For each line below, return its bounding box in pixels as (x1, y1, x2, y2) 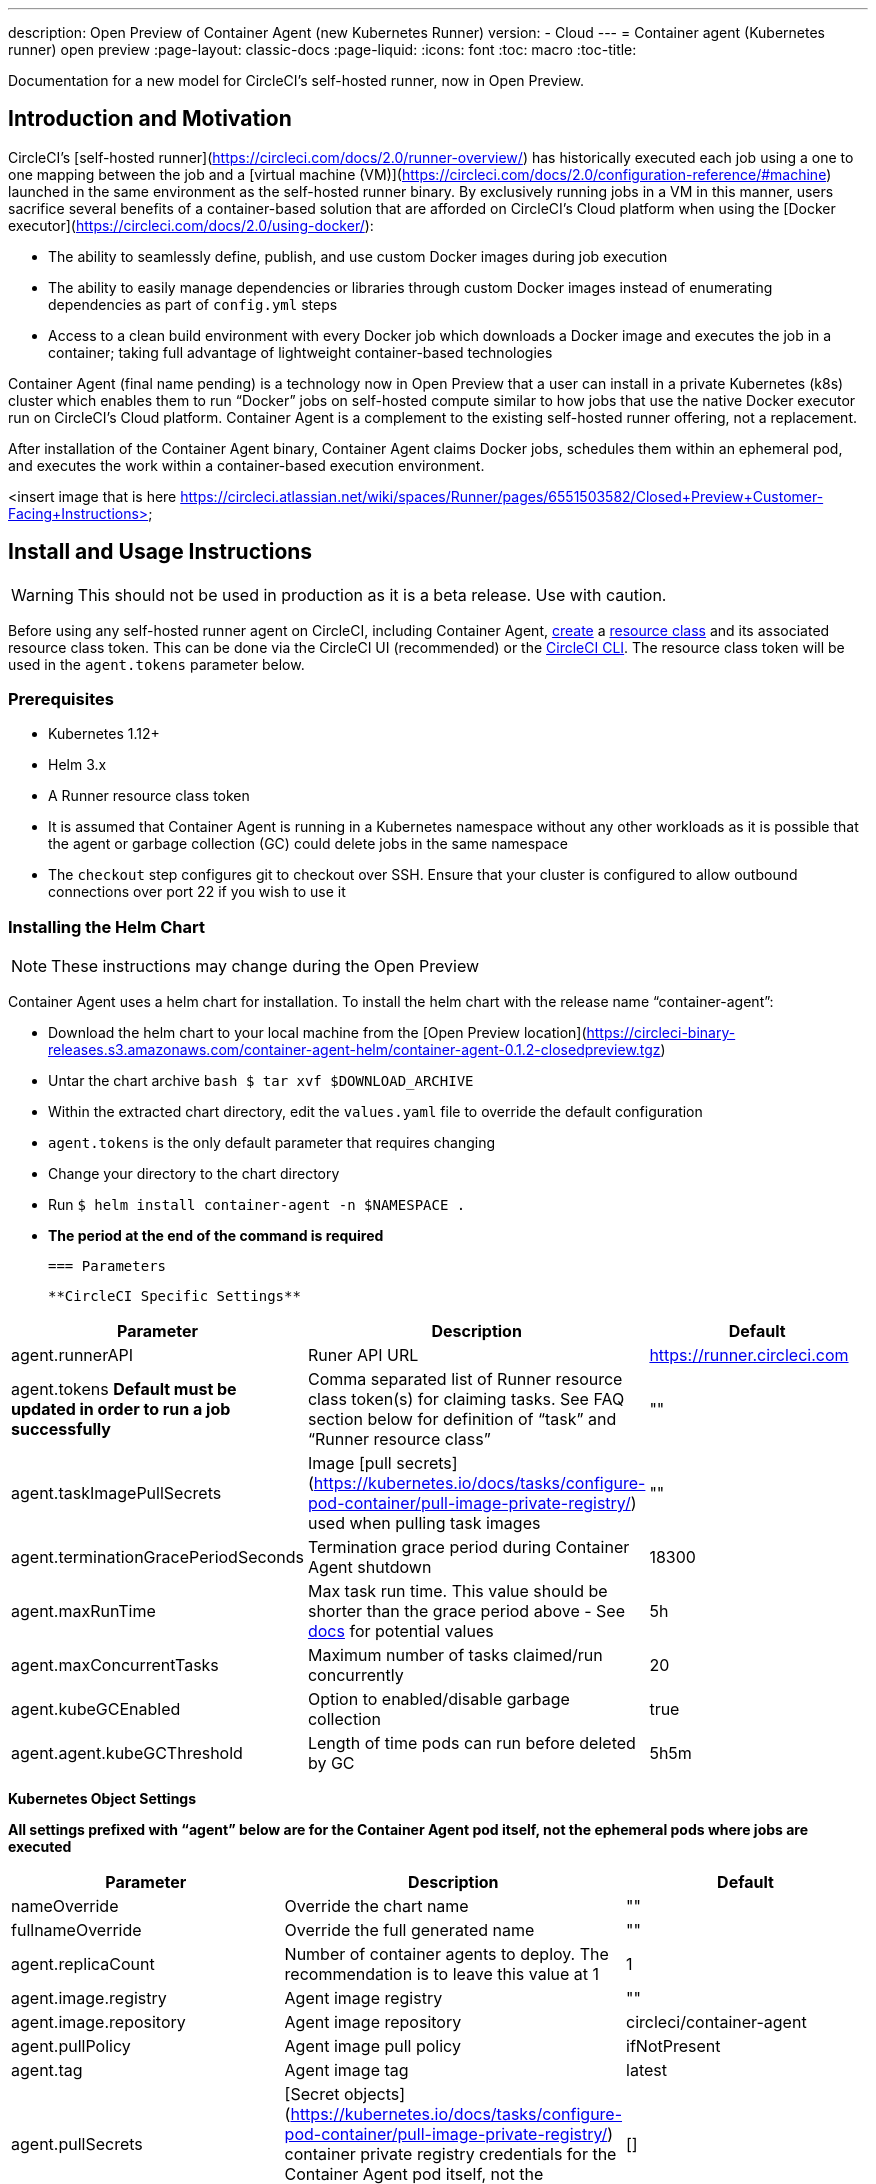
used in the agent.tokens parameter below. (8, 655, 305, 673)
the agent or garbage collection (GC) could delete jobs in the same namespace (48, 835, 568, 853)
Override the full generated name (284, 1920, 535, 1941)
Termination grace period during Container (307, 1537, 630, 1558)
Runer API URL (307, 1345, 419, 1366)
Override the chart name (284, 1896, 469, 1917)
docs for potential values (307, 1621, 494, 1642)
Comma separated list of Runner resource (307, 1369, 623, 1390)
